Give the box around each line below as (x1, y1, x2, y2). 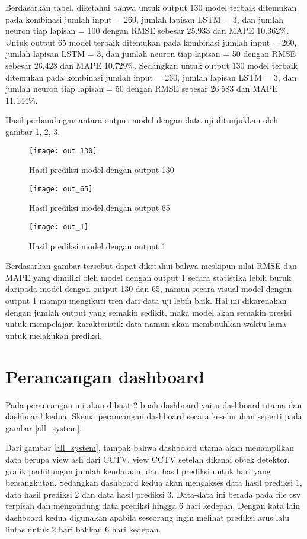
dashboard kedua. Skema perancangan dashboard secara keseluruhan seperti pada (5, 410, 302, 422)
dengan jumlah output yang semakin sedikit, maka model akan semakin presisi (5, 306, 292, 318)
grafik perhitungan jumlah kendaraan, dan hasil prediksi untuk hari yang (5, 464, 271, 477)
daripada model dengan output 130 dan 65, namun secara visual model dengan (5, 283, 292, 295)
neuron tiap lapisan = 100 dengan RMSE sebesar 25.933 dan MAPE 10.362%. (5, 24, 289, 37)
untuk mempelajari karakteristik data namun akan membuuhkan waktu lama (5, 317, 286, 330)
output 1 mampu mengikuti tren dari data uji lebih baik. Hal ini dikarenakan (5, 294, 287, 307)
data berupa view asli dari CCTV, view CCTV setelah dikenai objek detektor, (5, 453, 290, 465)
